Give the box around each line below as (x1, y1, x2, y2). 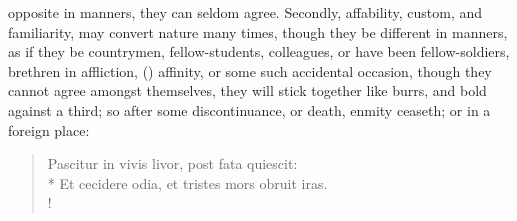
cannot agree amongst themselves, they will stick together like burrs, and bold (8, 80, 487, 101)
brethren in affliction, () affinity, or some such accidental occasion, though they (8, 60, 492, 81)
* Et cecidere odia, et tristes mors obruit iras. (47, 172, 328, 193)
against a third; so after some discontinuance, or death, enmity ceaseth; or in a (8, 99, 491, 120)
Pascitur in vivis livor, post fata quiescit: (47, 153, 298, 174)
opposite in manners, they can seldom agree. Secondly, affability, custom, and (8, 2, 483, 22)
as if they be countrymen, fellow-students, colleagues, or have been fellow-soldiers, (8, 41, 510, 62)
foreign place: (8, 119, 90, 140)
